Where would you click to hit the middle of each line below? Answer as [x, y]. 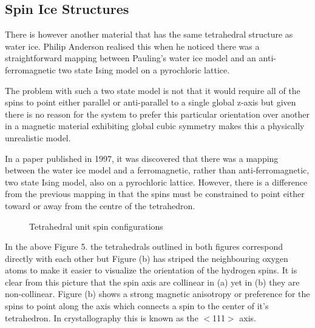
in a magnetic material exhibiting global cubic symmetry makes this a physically [155, 126]
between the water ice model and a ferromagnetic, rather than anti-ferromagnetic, [157, 170]
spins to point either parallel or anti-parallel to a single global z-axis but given [151, 102]
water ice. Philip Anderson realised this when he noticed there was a [132, 46]
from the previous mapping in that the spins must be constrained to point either [155, 194]
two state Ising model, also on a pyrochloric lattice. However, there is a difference [156, 182]
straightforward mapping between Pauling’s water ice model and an [130, 58]
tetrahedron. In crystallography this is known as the [102, 317]
